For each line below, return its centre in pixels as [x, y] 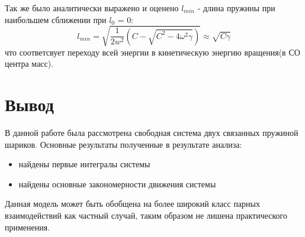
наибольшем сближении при [56, 19]
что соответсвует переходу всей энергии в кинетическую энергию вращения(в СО [152, 52]
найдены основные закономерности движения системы [117, 184]
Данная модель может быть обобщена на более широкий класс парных [132, 204]
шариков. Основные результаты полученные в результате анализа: [123, 144]
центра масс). [29, 64]
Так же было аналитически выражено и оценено [92, 8]
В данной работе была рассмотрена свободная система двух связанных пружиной [152, 133]
